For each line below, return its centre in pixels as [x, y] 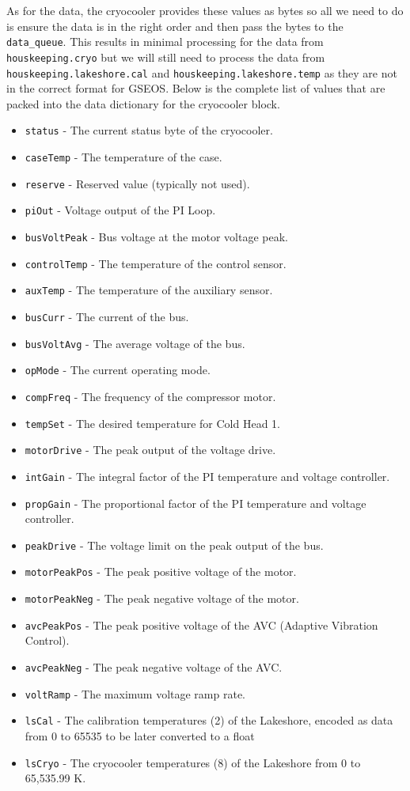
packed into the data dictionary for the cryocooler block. [143, 103]
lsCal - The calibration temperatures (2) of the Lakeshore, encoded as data [209, 720]
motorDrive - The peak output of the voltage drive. [150, 450]
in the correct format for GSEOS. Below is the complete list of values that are [196, 88]
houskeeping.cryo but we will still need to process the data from [166, 57]
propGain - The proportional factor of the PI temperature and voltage [196, 503]
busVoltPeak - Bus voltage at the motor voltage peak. [156, 236]
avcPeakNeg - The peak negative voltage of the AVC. [154, 667]
